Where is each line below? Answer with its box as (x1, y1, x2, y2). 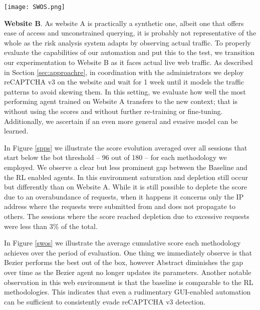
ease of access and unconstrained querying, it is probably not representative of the (4, 27, 256, 38)
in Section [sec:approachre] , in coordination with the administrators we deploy (4, 66, 244, 77)
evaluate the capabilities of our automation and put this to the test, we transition (4, 47, 255, 57)
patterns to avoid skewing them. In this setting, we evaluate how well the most (4, 86, 246, 96)
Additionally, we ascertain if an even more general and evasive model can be (4, 115, 238, 126)
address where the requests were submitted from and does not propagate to (4, 201, 235, 211)
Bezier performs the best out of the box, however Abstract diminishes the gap (4, 257, 243, 267)
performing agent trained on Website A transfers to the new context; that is (4, 96, 238, 106)
